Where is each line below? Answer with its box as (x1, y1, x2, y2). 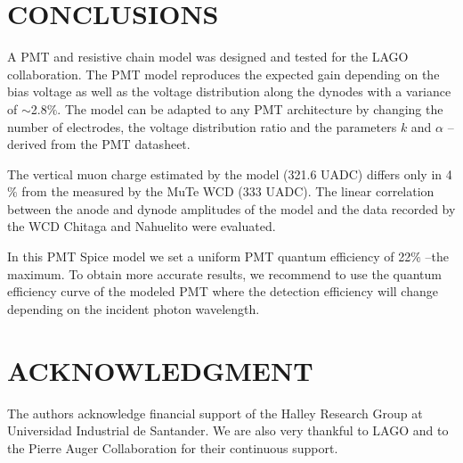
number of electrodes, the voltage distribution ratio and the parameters (7, 117, 397, 136)
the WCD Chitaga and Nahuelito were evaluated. (7, 217, 276, 236)
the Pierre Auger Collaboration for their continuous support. (7, 438, 338, 457)
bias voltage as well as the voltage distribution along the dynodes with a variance (7, 82, 451, 101)
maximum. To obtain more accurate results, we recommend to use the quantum (7, 264, 442, 283)
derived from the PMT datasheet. (7, 135, 191, 153)
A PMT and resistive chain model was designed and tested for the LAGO (7, 47, 409, 66)
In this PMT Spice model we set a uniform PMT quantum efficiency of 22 (7, 247, 411, 266)
